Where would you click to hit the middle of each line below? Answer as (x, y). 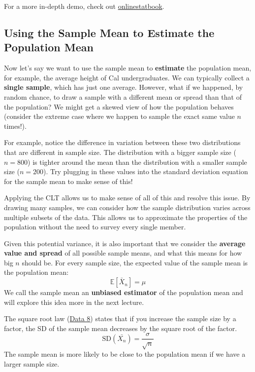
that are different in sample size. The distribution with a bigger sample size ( (120, 152)
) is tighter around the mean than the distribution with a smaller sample (137, 162)
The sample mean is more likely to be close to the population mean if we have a (125, 354)
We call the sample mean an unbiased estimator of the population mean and (124, 292)
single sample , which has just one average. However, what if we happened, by (124, 87)
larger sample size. (32, 363)
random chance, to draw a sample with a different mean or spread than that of (123, 96)
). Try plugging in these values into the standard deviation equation (146, 171)
